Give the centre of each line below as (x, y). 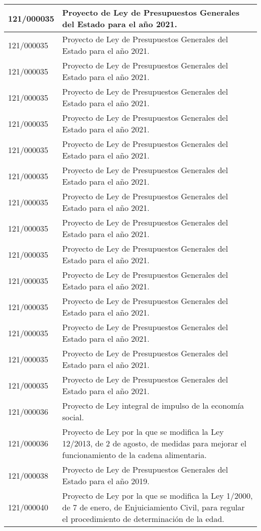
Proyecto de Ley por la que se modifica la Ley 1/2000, (158, 496)
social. (73, 417)
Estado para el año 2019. (106, 481)
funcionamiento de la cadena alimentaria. (135, 455)
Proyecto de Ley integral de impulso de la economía (153, 405)
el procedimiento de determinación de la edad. (143, 519)
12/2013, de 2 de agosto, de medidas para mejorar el (154, 443)
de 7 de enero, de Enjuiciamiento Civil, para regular (154, 507)
